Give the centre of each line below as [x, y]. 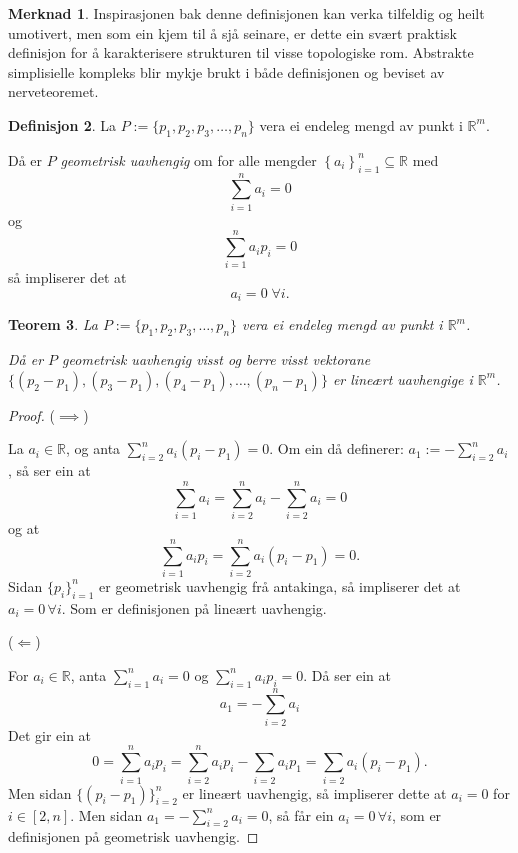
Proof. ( [31, 414]
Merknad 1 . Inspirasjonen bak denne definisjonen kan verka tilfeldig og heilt [246, 13]
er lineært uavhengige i [402, 378]
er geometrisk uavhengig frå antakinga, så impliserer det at [280, 585]
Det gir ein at [50, 734]
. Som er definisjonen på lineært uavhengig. [194, 607]
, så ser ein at [49, 470]
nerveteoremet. [53, 91]
